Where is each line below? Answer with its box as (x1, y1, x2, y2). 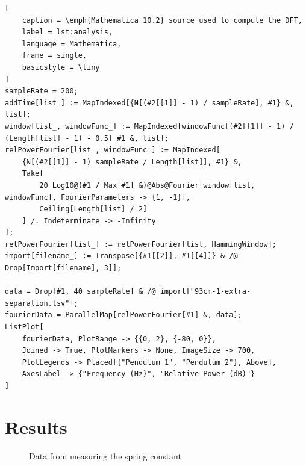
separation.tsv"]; (5, 299, 78, 308)
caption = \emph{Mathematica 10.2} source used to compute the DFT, (22, 16, 302, 25)
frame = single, (22, 51, 87, 60)
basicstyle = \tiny (22, 63, 100, 72)
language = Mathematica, (22, 39, 122, 48)
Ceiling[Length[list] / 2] (39, 205, 148, 214)
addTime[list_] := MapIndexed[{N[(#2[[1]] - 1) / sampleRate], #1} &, (5, 98, 294, 107)
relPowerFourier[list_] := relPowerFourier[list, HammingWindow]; (5, 240, 277, 249)
